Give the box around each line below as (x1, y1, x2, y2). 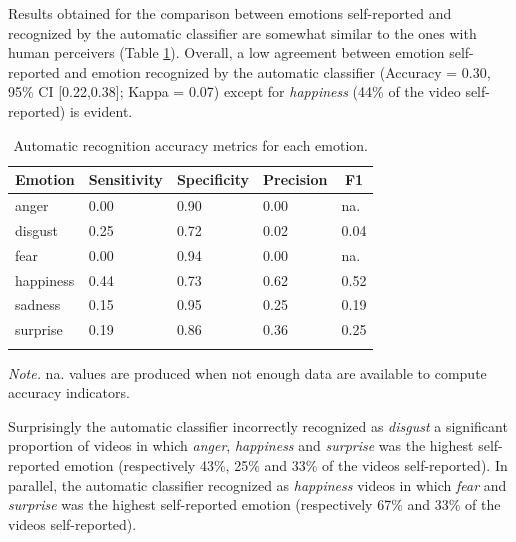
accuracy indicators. (8, 382, 130, 403)
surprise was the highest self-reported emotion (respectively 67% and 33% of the (8, 494, 501, 515)
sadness (15, 294, 61, 315)
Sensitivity (88, 169, 163, 190)
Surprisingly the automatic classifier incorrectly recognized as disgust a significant (8, 415, 508, 436)
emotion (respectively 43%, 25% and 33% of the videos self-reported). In (64, 454, 508, 475)
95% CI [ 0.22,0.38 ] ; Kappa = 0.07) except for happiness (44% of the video (8, 81, 461, 102)
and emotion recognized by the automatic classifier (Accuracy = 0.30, (64, 61, 491, 82)
